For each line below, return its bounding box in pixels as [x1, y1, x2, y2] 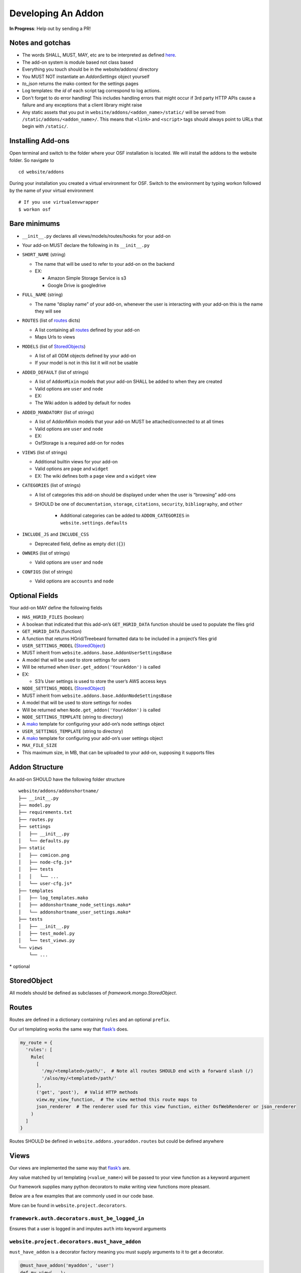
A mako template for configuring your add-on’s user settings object [22, 735, 163, 741]
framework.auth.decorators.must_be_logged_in [9, 1215, 144, 1222]
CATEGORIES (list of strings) [22, 482, 81, 488]
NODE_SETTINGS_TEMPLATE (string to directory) [22, 713, 124, 720]
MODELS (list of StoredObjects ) [22, 343, 86, 349]
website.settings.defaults [60, 520, 128, 525]
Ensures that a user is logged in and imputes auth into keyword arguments [9, 1226, 166, 1232]
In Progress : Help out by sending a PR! [9, 25, 91, 32]
